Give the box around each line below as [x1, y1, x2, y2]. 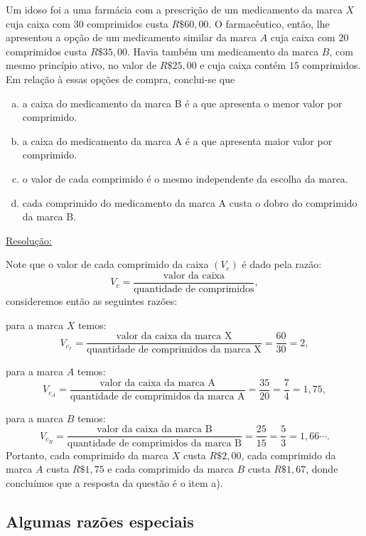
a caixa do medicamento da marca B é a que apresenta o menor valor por [22, 95, 343, 110]
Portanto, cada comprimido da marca [6, 447, 168, 462]
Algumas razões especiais [6, 510, 194, 532]
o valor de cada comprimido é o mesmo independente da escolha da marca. [22, 171, 348, 186]
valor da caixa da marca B [97, 424, 212, 435]
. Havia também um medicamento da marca [127, 43, 319, 58]
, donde [306, 461, 338, 476]
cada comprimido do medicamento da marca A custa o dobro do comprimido [22, 195, 357, 210]
